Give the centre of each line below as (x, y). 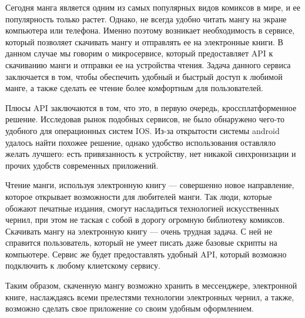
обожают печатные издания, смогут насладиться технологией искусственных (143, 208)
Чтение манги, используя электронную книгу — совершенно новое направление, (150, 185)
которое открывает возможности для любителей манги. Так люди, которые (139, 196)
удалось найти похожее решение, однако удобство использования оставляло (140, 142)
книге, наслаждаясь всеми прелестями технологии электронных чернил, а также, (150, 297)
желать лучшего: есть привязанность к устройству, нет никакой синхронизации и (151, 154)
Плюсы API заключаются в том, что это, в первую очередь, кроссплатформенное (151, 107)
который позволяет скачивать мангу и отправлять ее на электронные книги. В (144, 41)
